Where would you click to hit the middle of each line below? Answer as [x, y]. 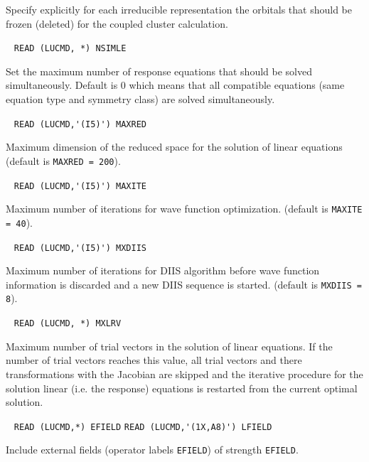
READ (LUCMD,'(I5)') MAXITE [80, 186]
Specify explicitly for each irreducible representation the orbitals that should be [179, 9]
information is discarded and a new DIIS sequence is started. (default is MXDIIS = [184, 284]
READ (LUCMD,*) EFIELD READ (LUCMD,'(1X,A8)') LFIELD [143, 427]
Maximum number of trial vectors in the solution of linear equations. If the [169, 346]
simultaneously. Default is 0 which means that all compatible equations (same [175, 85]
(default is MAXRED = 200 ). [63, 160]
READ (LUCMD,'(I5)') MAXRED [80, 124]
